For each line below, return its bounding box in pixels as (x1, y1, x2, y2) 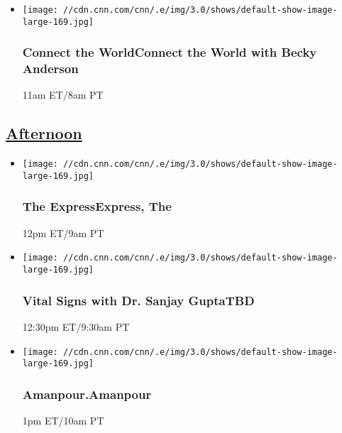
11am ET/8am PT (22, 87, 104, 102)
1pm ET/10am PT (22, 413, 104, 428)
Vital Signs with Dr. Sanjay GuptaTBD (22, 291, 255, 309)
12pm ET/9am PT (22, 225, 104, 240)
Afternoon (6, 122, 82, 144)
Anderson (22, 60, 79, 77)
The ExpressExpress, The (22, 197, 172, 215)
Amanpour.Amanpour (22, 385, 152, 402)
